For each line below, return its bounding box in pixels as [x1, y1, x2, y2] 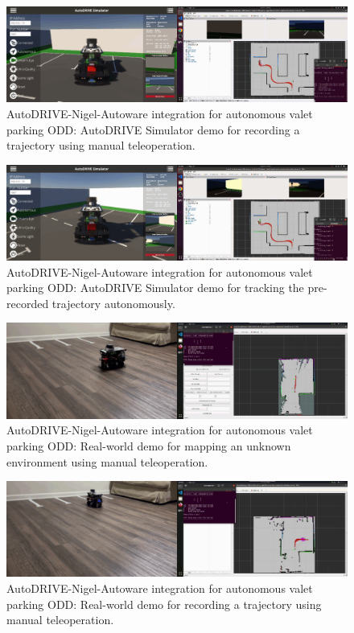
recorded [6, 294, 49, 311]
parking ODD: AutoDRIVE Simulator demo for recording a [6, 121, 300, 138]
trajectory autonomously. [51, 294, 175, 311]
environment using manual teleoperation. [6, 453, 208, 470]
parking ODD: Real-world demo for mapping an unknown [6, 437, 291, 454]
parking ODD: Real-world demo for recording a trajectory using [6, 595, 322, 612]
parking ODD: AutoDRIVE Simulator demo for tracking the [6, 279, 304, 296]
